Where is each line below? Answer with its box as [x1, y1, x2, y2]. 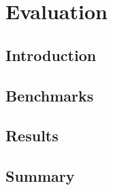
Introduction [5, 44, 97, 65]
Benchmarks [5, 84, 94, 106]
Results [5, 125, 59, 146]
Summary [5, 165, 75, 187]
